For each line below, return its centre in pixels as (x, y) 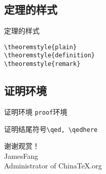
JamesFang (21, 155)
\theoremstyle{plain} (41, 47)
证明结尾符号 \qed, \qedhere (51, 129)
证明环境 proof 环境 (36, 111)
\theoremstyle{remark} (42, 64)
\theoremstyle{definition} (49, 56)
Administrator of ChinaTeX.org (53, 166)
